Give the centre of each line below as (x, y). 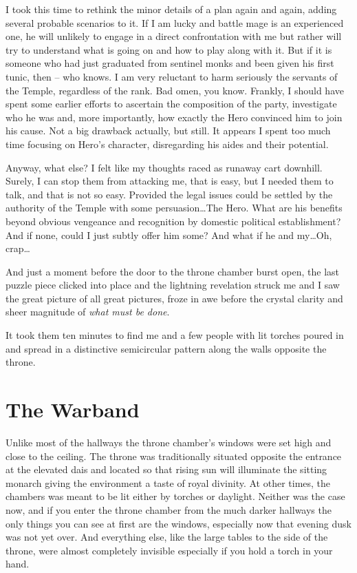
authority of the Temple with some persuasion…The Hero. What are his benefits (174, 208)
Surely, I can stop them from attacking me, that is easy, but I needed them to (170, 181)
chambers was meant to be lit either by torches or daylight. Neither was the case (175, 496)
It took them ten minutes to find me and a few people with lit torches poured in (175, 335)
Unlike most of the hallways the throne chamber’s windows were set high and (169, 442)
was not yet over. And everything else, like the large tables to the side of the (167, 537)
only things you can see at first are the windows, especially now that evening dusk (178, 523)
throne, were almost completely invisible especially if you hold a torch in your (169, 550)
